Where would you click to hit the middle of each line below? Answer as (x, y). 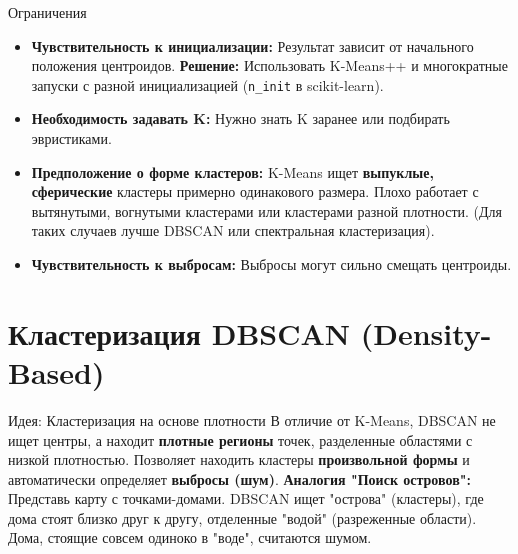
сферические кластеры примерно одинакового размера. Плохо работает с (255, 191)
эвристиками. (71, 138)
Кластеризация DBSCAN (179, 332)
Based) (56, 371)
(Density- (426, 332)
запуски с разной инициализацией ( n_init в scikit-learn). (207, 84)
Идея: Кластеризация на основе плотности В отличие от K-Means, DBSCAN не (252, 419)
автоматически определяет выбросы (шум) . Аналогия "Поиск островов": (239, 478)
